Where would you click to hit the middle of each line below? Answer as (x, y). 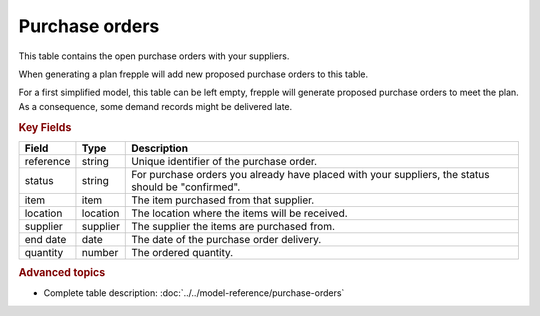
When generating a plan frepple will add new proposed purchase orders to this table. (193, 74)
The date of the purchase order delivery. (226, 239)
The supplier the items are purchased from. (233, 226)
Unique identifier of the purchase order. (224, 161)
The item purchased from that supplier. (223, 200)
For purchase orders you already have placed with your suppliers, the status (310, 174)
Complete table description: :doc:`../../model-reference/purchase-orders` (194, 293)
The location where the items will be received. (240, 213)
